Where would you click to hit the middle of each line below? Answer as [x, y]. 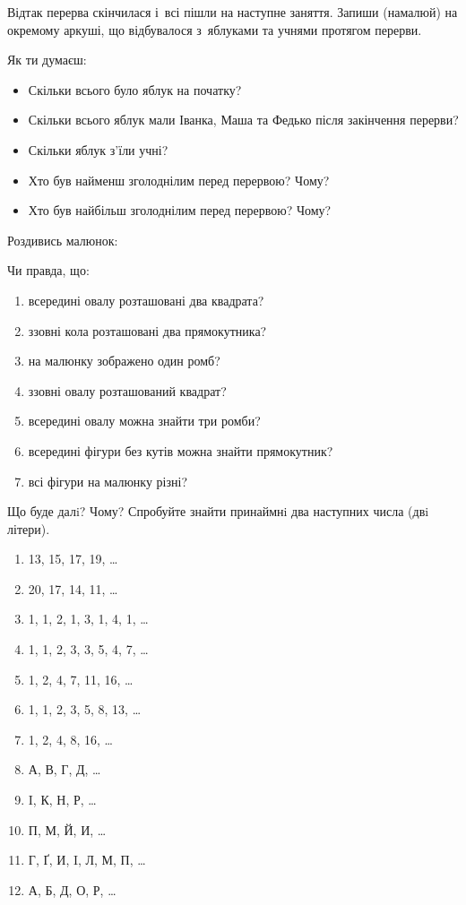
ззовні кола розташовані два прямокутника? [147, 330]
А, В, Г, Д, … [65, 769]
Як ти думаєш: [47, 60]
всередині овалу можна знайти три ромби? [144, 421]
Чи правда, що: [48, 270]
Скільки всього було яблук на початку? [135, 89]
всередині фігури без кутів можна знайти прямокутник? [181, 450]
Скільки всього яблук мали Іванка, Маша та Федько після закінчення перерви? [243, 120]
